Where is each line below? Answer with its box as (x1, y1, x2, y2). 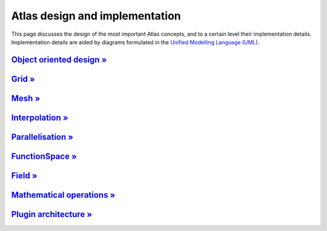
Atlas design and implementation (11, 9, 181, 22)
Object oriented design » (11, 55, 107, 65)
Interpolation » (11, 112, 68, 122)
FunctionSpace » (11, 151, 77, 161)
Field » (11, 170, 38, 181)
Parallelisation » (11, 132, 74, 142)
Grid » (11, 73, 36, 84)
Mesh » (11, 93, 41, 103)
